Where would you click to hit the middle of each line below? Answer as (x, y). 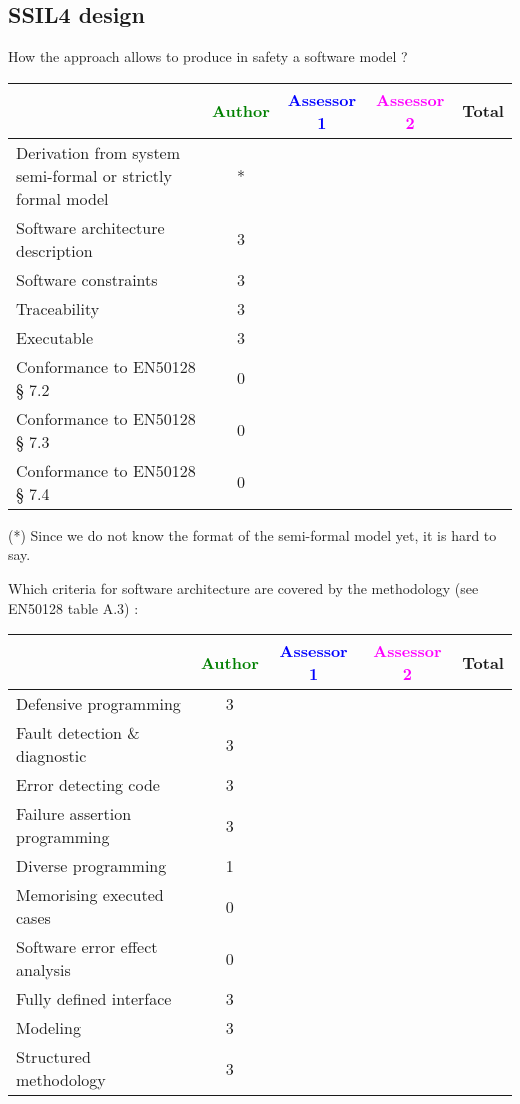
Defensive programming (98, 704)
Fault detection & (78, 733)
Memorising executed (90, 895)
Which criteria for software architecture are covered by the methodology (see (243, 587)
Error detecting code (88, 785)
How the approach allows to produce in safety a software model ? (208, 56)
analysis (43, 970)
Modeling (48, 1028)
